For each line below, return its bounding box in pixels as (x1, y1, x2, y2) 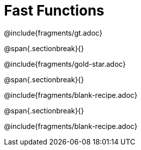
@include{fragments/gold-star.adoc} (4, 59, 126, 68)
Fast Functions (4, 2, 104, 19)
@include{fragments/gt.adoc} (4, 28, 102, 37)
